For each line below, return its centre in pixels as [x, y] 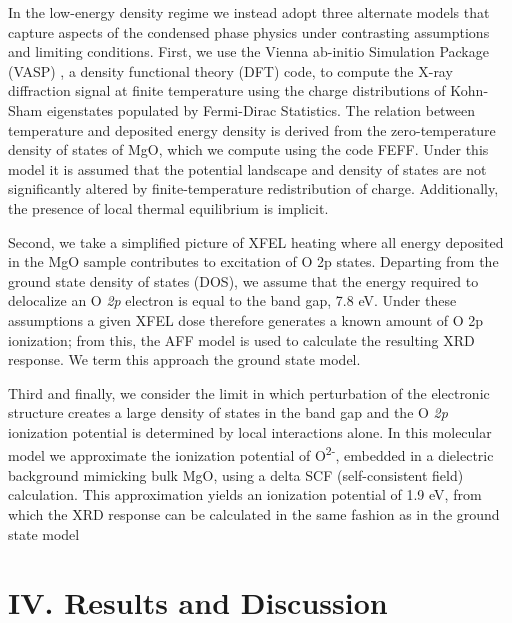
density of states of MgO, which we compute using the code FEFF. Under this [248, 149]
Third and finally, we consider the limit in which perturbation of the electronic [249, 392]
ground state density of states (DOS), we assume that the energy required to [243, 280]
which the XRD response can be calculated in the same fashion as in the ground [254, 513]
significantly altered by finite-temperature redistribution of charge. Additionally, [253, 188]
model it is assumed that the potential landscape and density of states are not [247, 168]
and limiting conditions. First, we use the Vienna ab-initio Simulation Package [248, 51]
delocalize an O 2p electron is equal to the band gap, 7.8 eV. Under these [232, 300]
